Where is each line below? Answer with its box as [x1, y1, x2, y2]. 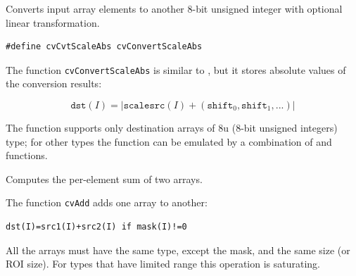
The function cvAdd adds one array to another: [6, 195, 208, 210]
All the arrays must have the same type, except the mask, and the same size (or [6, 242, 350, 257]
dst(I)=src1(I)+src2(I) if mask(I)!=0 [6, 222, 187, 232]
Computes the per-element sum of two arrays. [6, 171, 203, 186]
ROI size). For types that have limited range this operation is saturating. [6, 256, 320, 271]
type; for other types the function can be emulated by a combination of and [6, 134, 332, 149]
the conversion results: [6, 76, 102, 91]
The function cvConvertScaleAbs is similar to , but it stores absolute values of [6, 62, 346, 77]
